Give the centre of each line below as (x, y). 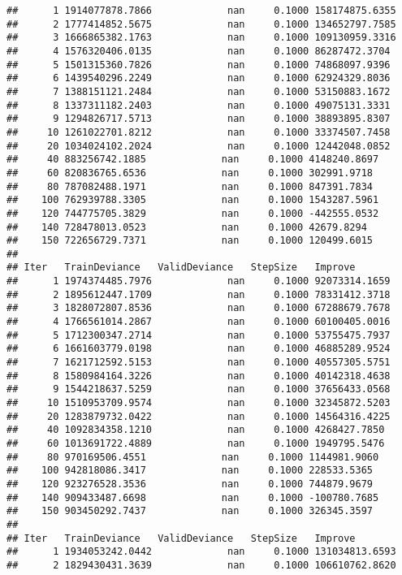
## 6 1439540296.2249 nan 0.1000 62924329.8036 (199, 78)
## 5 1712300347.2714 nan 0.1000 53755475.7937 (199, 335)
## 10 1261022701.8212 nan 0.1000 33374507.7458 (199, 132)
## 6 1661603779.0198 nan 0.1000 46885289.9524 (199, 349)
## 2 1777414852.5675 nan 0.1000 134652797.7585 (201, 24)
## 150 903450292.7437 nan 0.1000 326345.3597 (190, 511)
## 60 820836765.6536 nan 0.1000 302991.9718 (190, 173)
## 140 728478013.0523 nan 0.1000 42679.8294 (187, 227)
